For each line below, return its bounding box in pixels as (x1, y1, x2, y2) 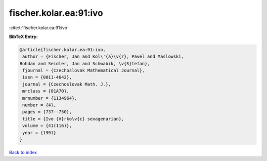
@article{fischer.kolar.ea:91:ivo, (19, 47, 106, 52)
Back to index (9, 149, 37, 155)
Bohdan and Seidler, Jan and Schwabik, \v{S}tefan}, (19, 61, 150, 66)
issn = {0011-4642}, (22, 75, 72, 80)
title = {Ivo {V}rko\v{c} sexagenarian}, (22, 116, 124, 121)
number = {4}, (22, 102, 56, 108)
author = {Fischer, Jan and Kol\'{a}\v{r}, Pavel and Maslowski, (22, 54, 184, 59)
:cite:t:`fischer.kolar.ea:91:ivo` (9, 25, 69, 31)
